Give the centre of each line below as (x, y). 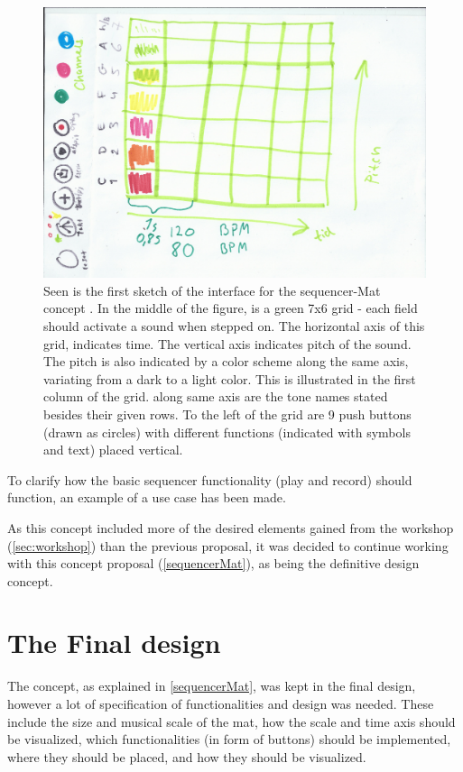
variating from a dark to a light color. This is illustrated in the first (230, 378)
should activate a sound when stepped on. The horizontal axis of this (234, 325)
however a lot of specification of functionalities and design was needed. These (221, 703)
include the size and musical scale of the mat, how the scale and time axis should (231, 721)
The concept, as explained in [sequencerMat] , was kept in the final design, (212, 686)
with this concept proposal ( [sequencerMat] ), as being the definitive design (213, 563)
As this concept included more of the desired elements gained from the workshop (231, 527)
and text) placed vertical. (113, 450)
